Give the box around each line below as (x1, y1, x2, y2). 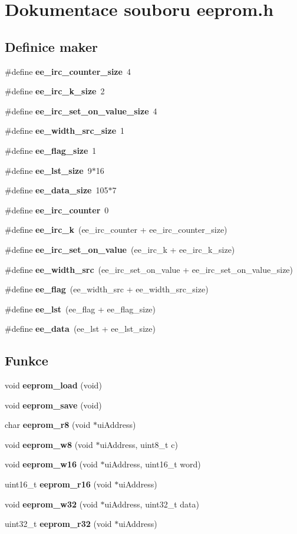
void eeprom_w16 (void (5, 458, 98, 470)
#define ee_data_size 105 (5, 184, 108, 196)
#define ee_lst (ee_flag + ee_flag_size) (5, 302, 156, 315)
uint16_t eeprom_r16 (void (5, 478, 112, 490)
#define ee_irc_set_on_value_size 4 (5, 104, 157, 117)
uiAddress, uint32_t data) (104, 497, 199, 510)
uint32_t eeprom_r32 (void (5, 517, 112, 530)
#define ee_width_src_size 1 (5, 124, 125, 137)
